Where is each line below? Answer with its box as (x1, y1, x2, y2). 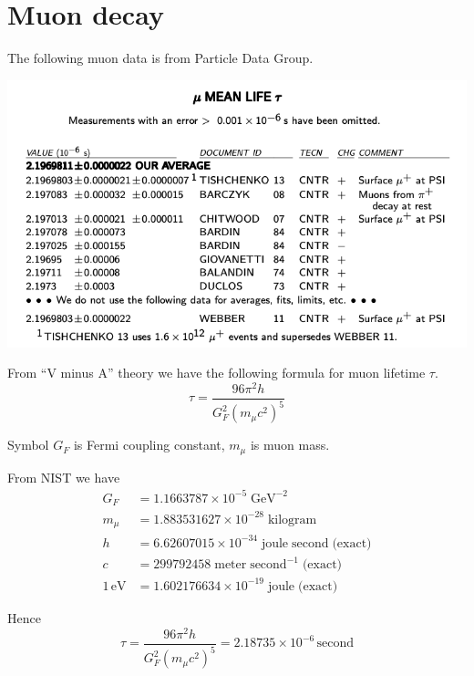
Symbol (7, 435, 49, 454)
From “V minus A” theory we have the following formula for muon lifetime (7, 363, 426, 382)
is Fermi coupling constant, (73, 435, 225, 454)
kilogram (267, 513, 317, 526)
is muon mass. (250, 435, 330, 454)
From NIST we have (7, 467, 120, 486)
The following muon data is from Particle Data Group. (7, 48, 314, 68)
